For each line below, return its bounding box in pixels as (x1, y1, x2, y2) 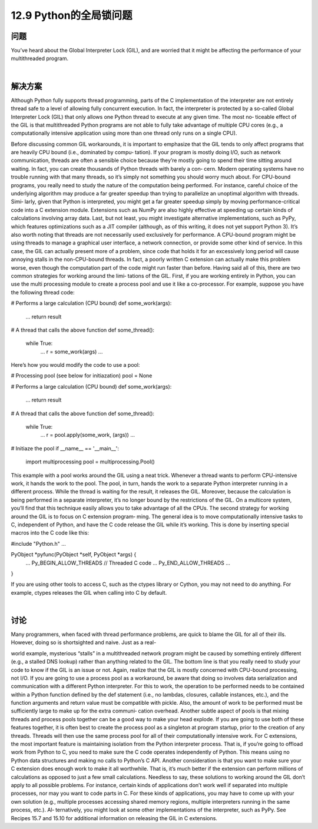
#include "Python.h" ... (11, 540, 66, 547)
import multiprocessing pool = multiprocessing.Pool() (25, 458, 155, 465)
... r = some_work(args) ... (40, 348, 103, 355)
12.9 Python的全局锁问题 (11, 9, 132, 22)
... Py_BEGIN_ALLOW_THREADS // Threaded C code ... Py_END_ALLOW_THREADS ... (25, 559, 231, 566)
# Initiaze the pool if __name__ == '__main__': (11, 445, 120, 452)
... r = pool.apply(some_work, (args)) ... (40, 432, 135, 439)
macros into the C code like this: (11, 529, 90, 536)
